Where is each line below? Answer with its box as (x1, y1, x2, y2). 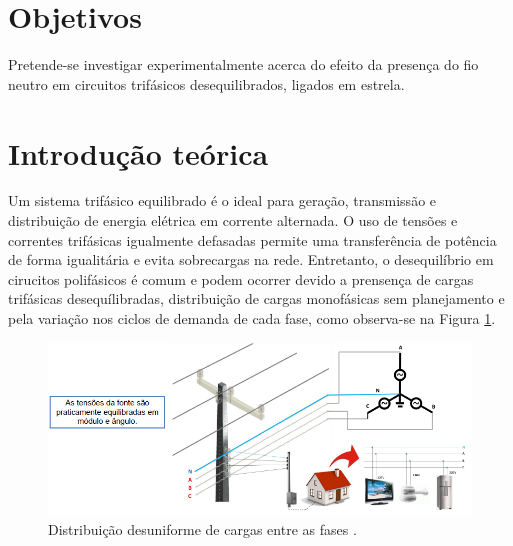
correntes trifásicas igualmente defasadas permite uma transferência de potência (8, 229, 497, 250)
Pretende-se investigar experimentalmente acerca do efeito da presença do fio (8, 54, 479, 75)
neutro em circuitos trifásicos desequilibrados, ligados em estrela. (8, 73, 405, 94)
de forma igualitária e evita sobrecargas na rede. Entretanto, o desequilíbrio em (8, 249, 494, 270)
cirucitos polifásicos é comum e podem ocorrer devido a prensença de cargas (8, 268, 474, 289)
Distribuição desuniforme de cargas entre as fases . (48, 518, 357, 539)
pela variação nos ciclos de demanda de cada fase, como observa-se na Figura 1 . (8, 308, 496, 328)
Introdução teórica (8, 132, 269, 173)
